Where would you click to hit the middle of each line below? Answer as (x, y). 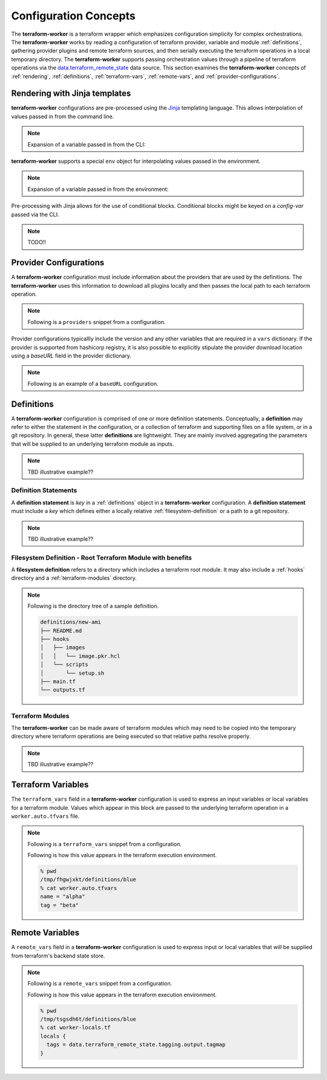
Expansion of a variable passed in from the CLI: (87, 144)
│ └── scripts (64, 664)
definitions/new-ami (71, 622)
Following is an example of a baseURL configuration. (93, 383)
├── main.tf (58, 681)
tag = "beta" (59, 905)
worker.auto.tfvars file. (45, 816)
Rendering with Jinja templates (71, 94)
